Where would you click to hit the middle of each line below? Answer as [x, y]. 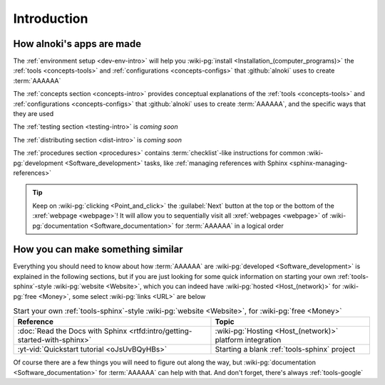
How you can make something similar [98, 249]
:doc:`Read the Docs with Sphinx [72, 331]
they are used [33, 114]
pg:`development [38, 163]
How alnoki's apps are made [77, 44]
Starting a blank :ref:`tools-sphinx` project [285, 349]
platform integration [248, 340]
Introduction [51, 19]
